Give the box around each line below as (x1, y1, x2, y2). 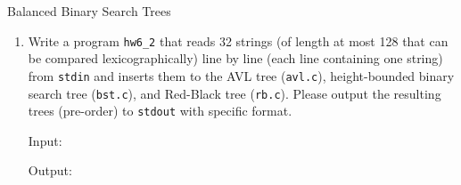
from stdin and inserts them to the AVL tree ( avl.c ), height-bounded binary (28, 66, 455, 84)
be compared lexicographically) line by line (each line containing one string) (28, 49, 443, 68)
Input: (28, 131, 62, 149)
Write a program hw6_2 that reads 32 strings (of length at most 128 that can (28, 31, 449, 50)
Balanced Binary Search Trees (7, 2, 171, 20)
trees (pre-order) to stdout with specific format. (28, 101, 292, 120)
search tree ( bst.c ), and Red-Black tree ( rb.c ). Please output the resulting (28, 84, 441, 102)
